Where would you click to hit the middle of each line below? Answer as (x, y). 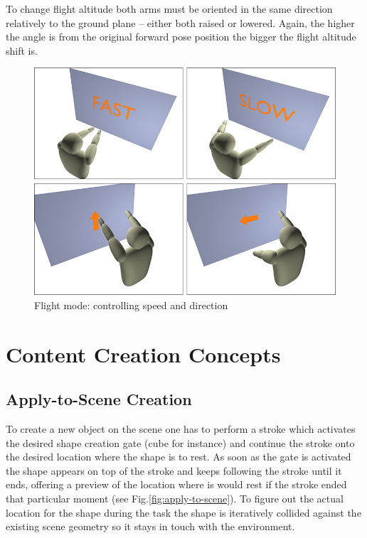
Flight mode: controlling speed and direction (131, 305)
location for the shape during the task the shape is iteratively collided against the (183, 512)
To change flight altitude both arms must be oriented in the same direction (169, 9)
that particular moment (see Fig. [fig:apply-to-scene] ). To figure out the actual (175, 498)
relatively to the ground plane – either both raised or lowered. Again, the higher (180, 22)
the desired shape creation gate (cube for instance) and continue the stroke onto (180, 442)
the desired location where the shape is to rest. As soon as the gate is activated (179, 457)
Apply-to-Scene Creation (99, 399)
